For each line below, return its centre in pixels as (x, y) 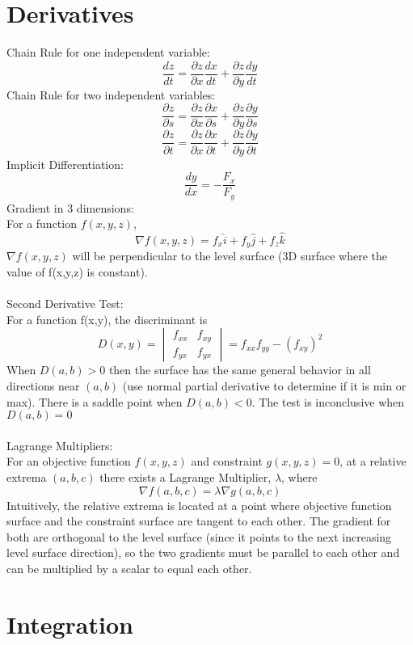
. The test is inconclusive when (328, 401)
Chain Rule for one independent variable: (108, 52)
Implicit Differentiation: (65, 164)
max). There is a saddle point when (95, 401)
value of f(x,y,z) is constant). (77, 272)
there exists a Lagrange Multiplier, (185, 477)
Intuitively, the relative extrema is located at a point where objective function (199, 505)
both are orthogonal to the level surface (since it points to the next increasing (199, 536)
